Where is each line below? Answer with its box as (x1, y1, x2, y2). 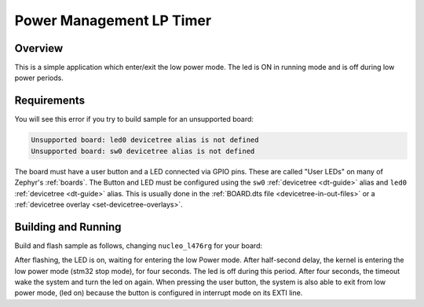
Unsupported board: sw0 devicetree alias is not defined (31, 146, 255, 155)
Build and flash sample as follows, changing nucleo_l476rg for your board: (14, 240, 263, 250)
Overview (14, 42, 64, 55)
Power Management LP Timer (14, 12, 212, 29)
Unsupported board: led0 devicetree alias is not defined (31, 136, 259, 144)
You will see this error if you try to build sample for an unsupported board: (14, 115, 254, 124)
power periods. (14, 73, 64, 82)
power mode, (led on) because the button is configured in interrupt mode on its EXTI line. (14, 288, 303, 298)
